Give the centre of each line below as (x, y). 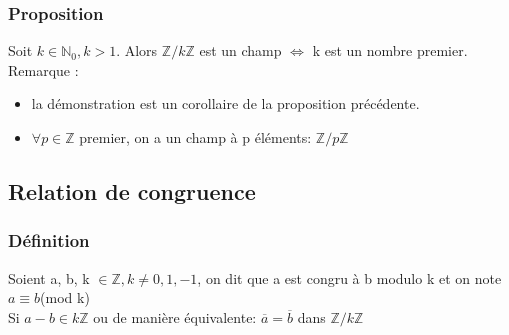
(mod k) (65, 297)
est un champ (240, 50)
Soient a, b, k (49, 277)
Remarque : (43, 69)
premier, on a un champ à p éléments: (195, 137)
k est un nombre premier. (390, 50)
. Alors (137, 50)
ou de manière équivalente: (175, 316)
